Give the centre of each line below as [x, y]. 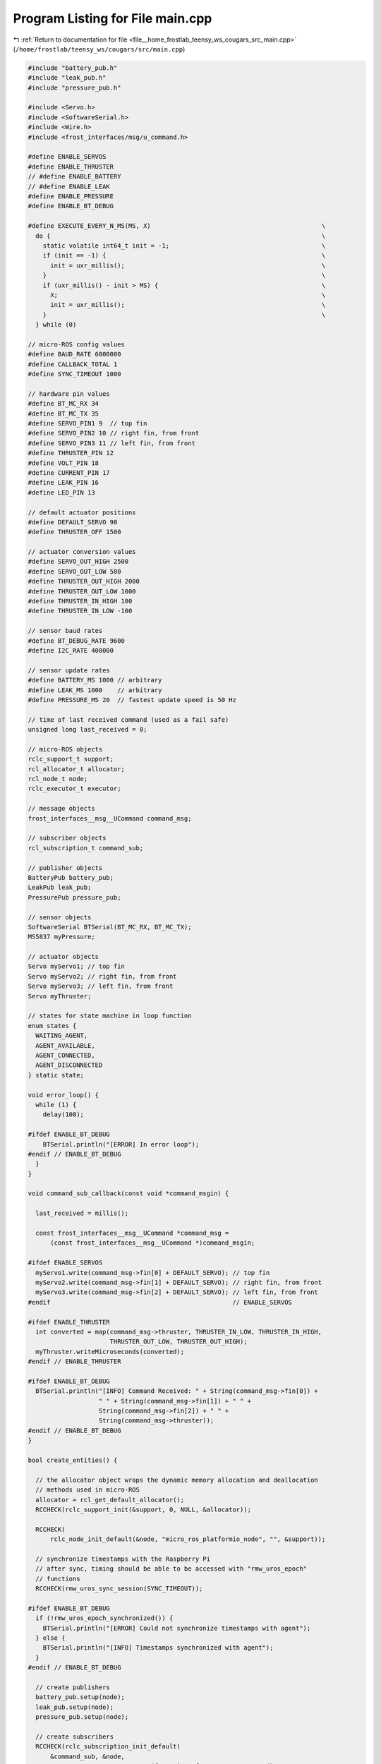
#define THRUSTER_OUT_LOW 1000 [82, 591]
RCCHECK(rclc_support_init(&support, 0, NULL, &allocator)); [144, 1509]
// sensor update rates [69, 670]
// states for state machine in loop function [110, 1016]
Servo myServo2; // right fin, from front [102, 976]
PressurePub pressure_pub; [74, 897]
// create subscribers [75, 1736]
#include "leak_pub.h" [67, 78]
